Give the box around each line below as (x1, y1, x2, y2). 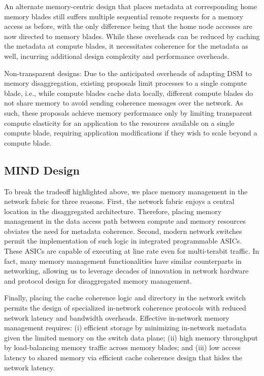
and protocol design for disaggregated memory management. (4, 275, 192, 286)
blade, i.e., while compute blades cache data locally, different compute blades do (4, 87, 253, 98)
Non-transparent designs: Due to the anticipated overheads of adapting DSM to (4, 67, 252, 78)
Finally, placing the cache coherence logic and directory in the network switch (4, 292, 246, 303)
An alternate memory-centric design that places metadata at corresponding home (4, 1, 257, 11)
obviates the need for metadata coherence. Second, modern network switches (4, 225, 242, 236)
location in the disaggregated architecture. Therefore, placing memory (4, 206, 222, 216)
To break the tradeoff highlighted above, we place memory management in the (4, 186, 248, 196)
